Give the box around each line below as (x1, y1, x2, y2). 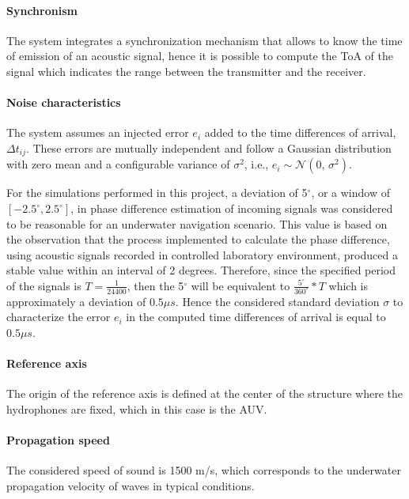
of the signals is (6, 277, 81, 293)
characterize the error (6, 308, 111, 325)
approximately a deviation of (6, 293, 146, 309)
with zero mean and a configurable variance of (6, 156, 230, 172)
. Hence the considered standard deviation (175, 293, 380, 309)
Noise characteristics (6, 94, 121, 111)
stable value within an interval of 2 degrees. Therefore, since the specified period (6, 262, 396, 278)
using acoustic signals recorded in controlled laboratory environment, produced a (6, 246, 398, 263)
